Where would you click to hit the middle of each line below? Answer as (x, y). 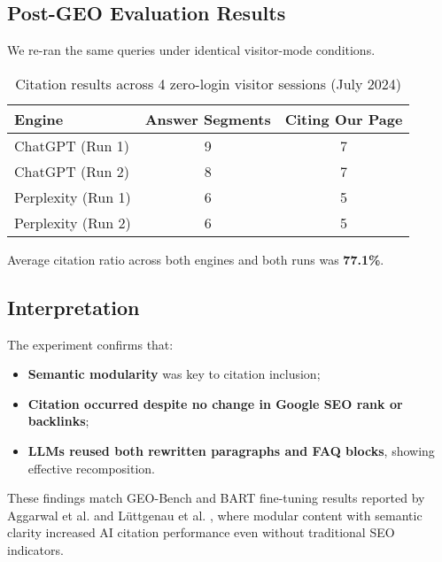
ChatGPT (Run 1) (72, 145)
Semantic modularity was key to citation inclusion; (174, 374)
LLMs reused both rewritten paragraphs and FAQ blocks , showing (231, 450)
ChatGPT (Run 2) (72, 171)
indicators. (35, 549)
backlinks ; (58, 421)
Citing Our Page (344, 119)
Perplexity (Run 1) (73, 196)
